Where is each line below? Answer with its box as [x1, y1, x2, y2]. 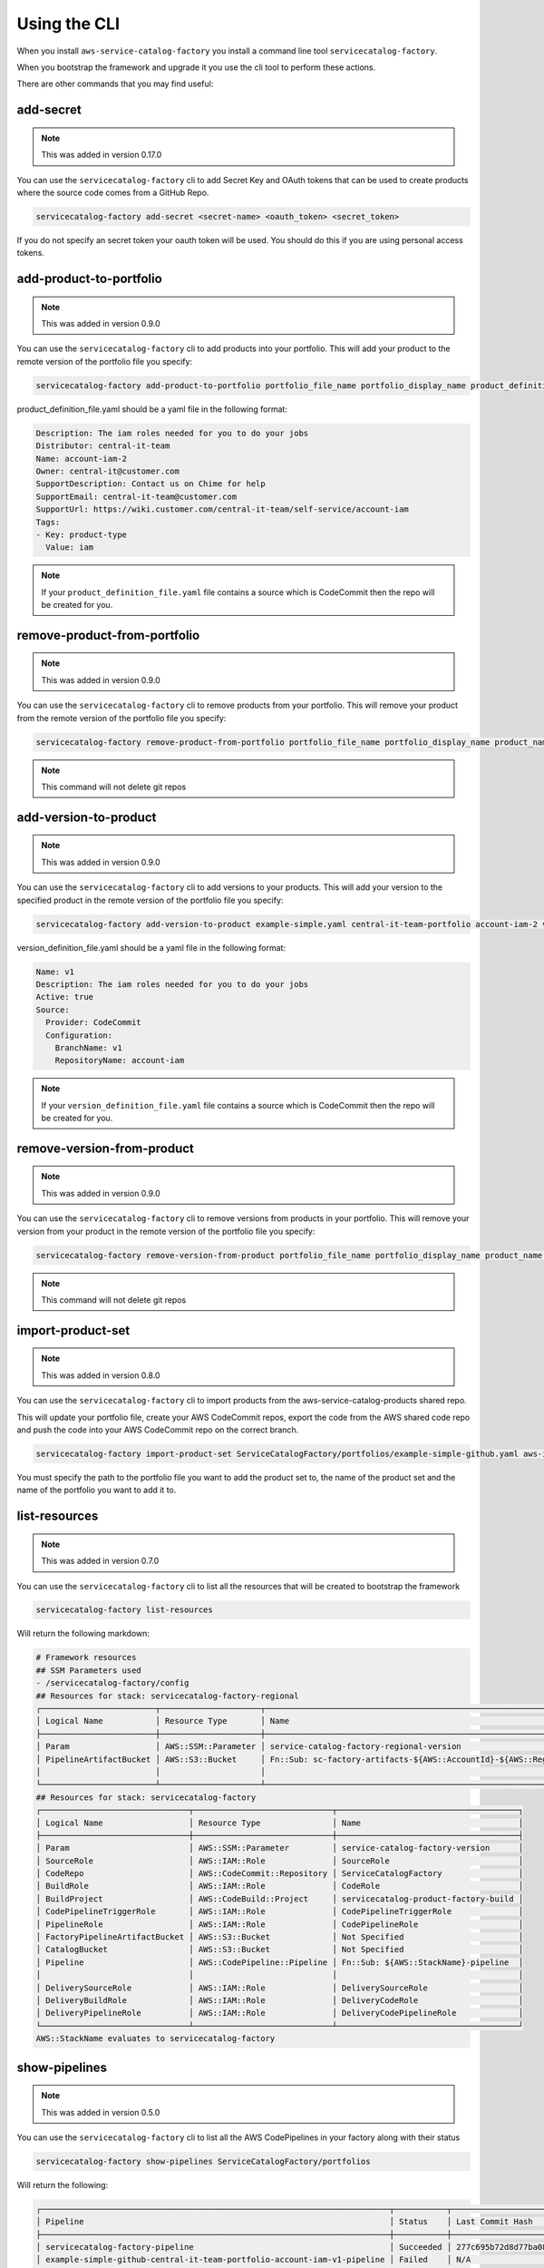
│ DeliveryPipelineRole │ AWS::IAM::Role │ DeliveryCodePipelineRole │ [35, 2008, 524, 2019]
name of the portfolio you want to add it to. [16, 1484, 177, 1496]
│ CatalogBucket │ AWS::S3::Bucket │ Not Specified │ [35, 1944, 524, 1955]
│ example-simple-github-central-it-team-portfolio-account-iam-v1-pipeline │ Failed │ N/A [35, 2254, 471, 2265]
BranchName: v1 [54, 1042, 122, 1052]
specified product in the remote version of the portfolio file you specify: [16, 894, 284, 905]
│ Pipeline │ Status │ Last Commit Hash [35, 2216, 534, 2227]
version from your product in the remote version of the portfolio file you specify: [16, 1226, 316, 1237]
